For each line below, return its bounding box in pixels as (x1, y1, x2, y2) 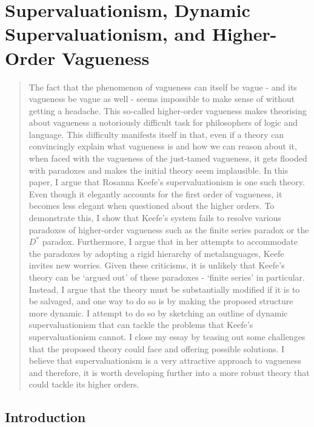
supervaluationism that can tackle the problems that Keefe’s (28, 318, 253, 331)
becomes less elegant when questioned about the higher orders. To (28, 199, 275, 212)
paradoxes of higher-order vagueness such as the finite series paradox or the (28, 223, 309, 236)
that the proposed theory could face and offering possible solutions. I (28, 342, 285, 355)
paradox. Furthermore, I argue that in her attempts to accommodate (42, 235, 298, 248)
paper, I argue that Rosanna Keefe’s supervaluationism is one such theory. (28, 176, 305, 188)
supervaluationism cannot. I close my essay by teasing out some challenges (28, 330, 306, 343)
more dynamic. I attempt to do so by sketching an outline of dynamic (28, 306, 288, 319)
